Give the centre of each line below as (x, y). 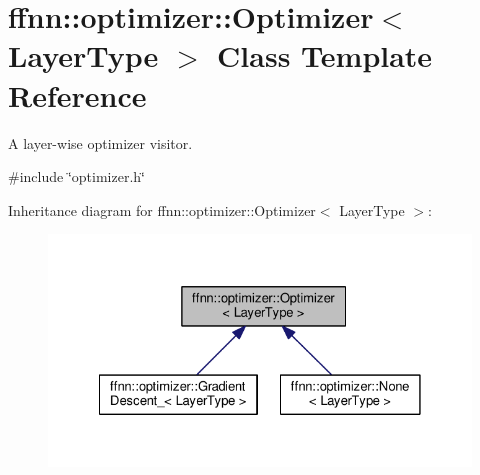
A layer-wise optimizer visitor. (100, 142)
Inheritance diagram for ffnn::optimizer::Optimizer (162, 209)
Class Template (325, 55)
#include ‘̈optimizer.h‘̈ (76, 176)
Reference (77, 94)
